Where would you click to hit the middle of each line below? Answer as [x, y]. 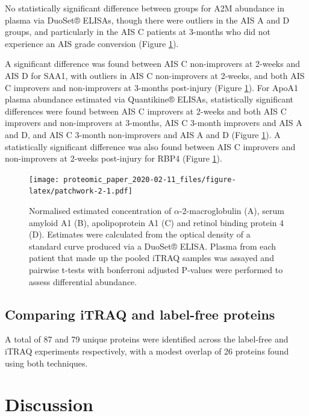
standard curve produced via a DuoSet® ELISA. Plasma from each [153, 246]
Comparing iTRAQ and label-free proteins [140, 314]
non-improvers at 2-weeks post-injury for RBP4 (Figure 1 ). [114, 158]
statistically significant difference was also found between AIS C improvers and [150, 146]
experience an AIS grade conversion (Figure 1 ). [92, 43]
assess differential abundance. [83, 281]
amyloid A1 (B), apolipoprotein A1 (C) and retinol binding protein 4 [157, 222]
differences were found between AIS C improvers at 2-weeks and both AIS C [146, 111]
